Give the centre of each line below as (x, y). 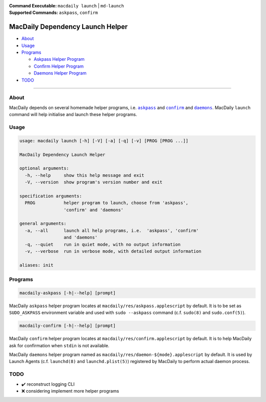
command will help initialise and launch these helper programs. (73, 115)
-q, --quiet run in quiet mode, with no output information (103, 244)
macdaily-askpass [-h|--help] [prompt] (67, 293)
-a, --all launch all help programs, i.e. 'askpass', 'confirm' (112, 230)
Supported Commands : (34, 13)
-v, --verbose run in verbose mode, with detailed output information (113, 251)
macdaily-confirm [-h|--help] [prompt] (67, 326)
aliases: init (36, 265)
